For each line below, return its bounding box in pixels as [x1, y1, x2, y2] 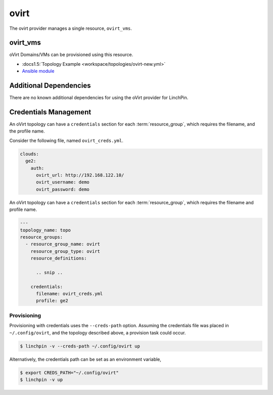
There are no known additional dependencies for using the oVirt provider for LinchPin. [9, 95, 189, 101]
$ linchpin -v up [20, 377, 63, 382]
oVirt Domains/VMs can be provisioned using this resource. [9, 52, 133, 58]
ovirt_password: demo [36, 186, 89, 192]
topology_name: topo [20, 227, 71, 233]
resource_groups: [20, 234, 63, 240]
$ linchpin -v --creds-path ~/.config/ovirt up [20, 343, 140, 349]
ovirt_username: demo [36, 180, 89, 185]
